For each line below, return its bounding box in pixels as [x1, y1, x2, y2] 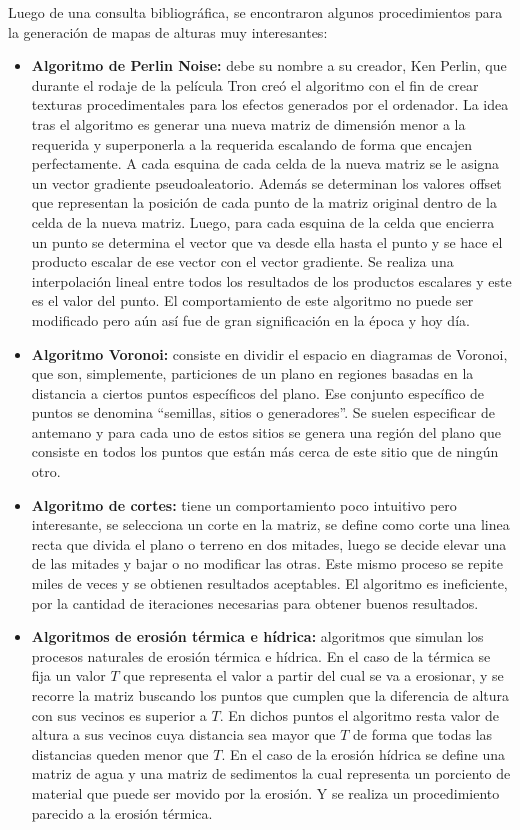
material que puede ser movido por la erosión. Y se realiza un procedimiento [31, 782, 500, 803]
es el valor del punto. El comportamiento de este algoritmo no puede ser [31, 290, 474, 311]
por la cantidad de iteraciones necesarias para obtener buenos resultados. [31, 592, 479, 613]
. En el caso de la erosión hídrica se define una [221, 743, 506, 764]
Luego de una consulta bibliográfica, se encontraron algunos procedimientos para [8, 2, 503, 22]
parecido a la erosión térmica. [31, 802, 213, 823]
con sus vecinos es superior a [31, 704, 207, 725]
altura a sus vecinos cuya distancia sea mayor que [31, 724, 336, 745]
